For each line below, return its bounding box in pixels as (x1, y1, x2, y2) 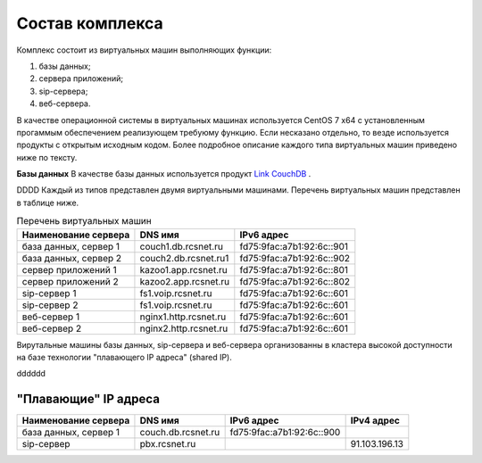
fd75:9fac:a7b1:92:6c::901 (239, 240, 348, 252)
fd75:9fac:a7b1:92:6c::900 (229, 426, 341, 439)
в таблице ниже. (16, 197, 79, 208)
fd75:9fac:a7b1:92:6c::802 (239, 275, 351, 287)
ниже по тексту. (16, 152, 78, 162)
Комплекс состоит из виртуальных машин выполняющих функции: (16, 45, 272, 55)
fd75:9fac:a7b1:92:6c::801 (239, 263, 348, 276)
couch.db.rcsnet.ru (139, 426, 220, 439)
